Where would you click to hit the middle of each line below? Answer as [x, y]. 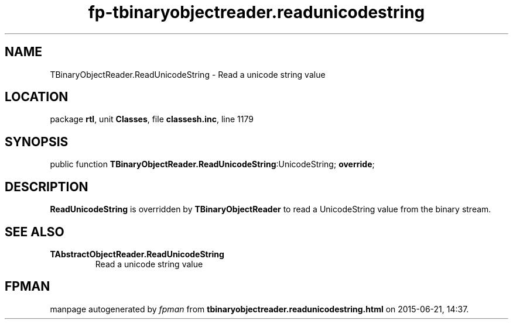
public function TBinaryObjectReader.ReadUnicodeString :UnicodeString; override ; [212, 164]
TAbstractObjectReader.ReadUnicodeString [137, 254]
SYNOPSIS [37, 142]
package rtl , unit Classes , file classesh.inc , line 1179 [152, 119]
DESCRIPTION [47, 187]
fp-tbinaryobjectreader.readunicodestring [256, 12]
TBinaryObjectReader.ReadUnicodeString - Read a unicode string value [188, 74]
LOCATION [37, 97]
